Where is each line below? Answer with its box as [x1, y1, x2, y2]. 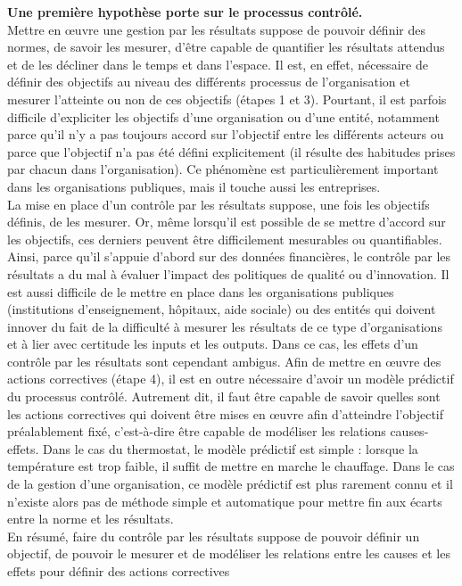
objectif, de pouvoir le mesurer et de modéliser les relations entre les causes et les [7, 544, 450, 563]
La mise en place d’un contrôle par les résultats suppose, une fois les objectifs [7, 194, 430, 213]
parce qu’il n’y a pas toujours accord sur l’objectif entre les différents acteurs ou [7, 125, 444, 144]
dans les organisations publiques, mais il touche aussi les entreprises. [7, 177, 381, 195]
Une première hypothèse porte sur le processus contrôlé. [7, 3, 363, 21]
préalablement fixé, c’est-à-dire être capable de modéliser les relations [7, 422, 386, 441]
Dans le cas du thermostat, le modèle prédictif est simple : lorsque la [43, 439, 418, 458]
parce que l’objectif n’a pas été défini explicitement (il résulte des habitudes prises [7, 142, 456, 161]
